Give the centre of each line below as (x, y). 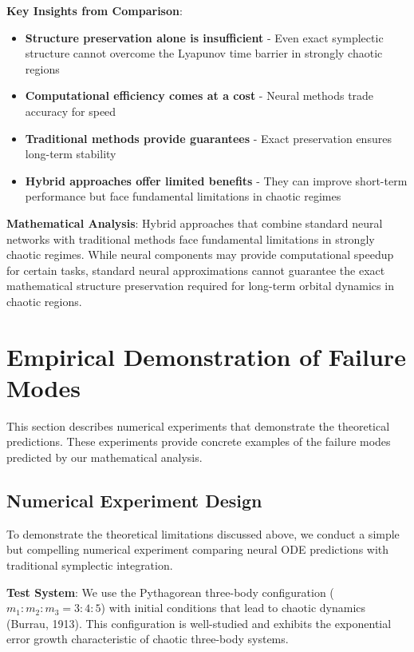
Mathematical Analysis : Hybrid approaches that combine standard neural (195, 223)
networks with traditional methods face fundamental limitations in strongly (191, 239)
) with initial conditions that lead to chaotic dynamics (233, 608)
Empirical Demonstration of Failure (206, 356)
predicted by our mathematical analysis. (104, 457)
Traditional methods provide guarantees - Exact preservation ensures (208, 138)
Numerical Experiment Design (134, 500)
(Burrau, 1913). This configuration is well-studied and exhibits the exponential (199, 623)
